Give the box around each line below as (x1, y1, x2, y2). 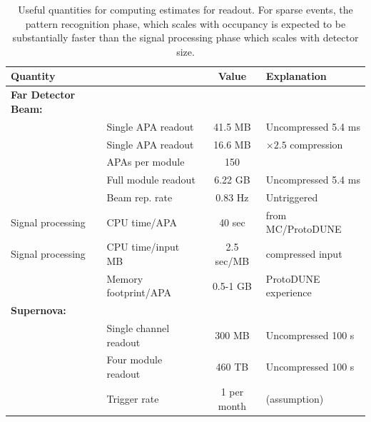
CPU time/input (106, 239, 180, 254)
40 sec (219, 214, 245, 229)
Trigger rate (106, 391, 159, 406)
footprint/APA (106, 285, 172, 300)
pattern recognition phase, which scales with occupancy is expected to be (25, 16, 346, 31)
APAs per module (106, 154, 185, 169)
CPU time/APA (106, 214, 177, 229)
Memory (106, 271, 143, 286)
